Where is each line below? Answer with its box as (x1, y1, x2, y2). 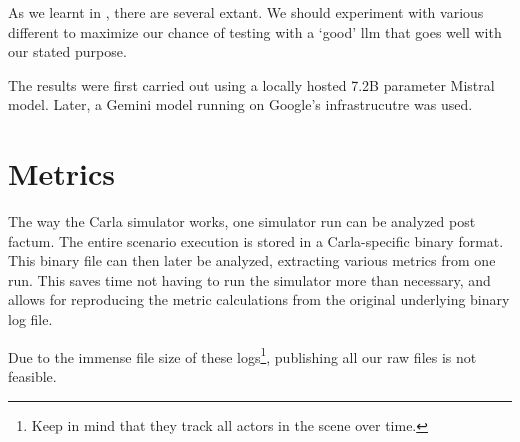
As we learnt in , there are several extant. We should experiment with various (8, 2, 484, 22)
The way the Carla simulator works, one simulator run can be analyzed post (8, 211, 476, 232)
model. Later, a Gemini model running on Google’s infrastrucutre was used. (8, 94, 473, 115)
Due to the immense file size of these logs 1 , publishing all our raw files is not (8, 343, 477, 367)
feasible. (8, 365, 57, 386)
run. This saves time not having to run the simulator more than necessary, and (8, 269, 491, 290)
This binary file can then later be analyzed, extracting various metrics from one (8, 250, 496, 271)
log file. (8, 309, 53, 330)
